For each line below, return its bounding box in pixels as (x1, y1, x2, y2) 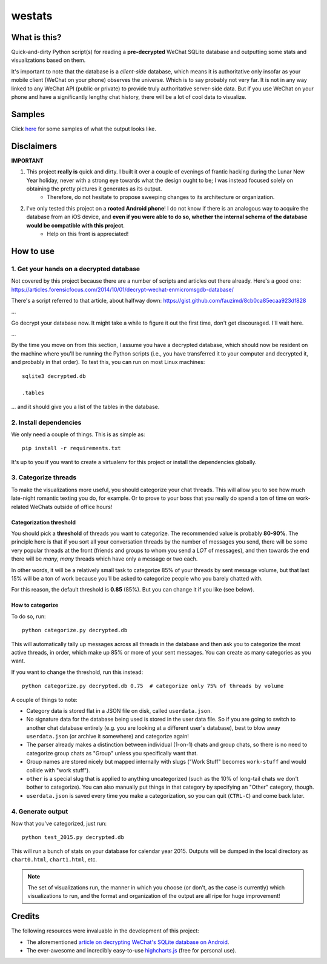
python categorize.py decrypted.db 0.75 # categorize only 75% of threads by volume (22, 683, 284, 690)
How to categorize (11, 601, 59, 609)
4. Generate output (11, 807, 68, 815)
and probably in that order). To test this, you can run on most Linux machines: (11, 359, 205, 366)
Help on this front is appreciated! (47, 230, 129, 237)
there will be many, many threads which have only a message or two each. (11, 555, 198, 562)
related (11, 503, 29, 510)
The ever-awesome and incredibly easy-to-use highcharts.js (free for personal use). (26, 946, 237, 954)
